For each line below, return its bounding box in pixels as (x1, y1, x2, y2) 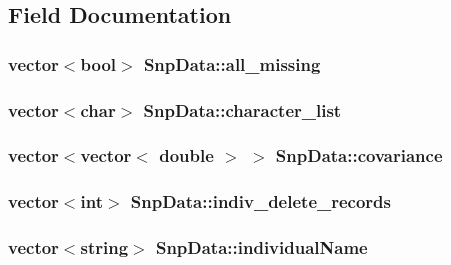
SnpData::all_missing (143, 51, 321, 76)
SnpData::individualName (155, 235, 368, 260)
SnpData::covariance (275, 143, 443, 168)
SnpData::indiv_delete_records (130, 189, 391, 214)
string (80, 235, 129, 260)
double (159, 143, 214, 168)
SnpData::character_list (143, 97, 342, 122)
